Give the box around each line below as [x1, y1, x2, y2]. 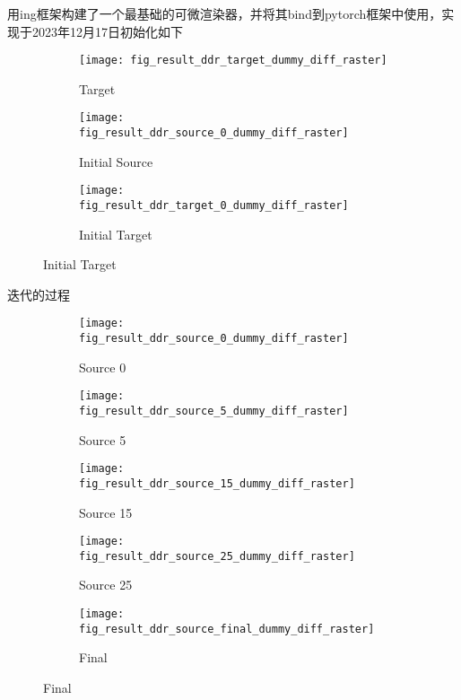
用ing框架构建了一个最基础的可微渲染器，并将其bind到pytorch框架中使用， [7, 4, 442, 22]
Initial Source [79, 152, 153, 171]
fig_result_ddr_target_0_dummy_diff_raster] [79, 199, 349, 212]
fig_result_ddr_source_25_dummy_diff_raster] [79, 549, 355, 563]
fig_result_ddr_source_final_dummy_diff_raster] [79, 622, 375, 635]
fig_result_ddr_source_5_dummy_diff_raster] [79, 405, 349, 417]
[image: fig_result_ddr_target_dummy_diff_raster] [79, 54, 387, 67]
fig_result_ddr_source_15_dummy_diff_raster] [79, 477, 355, 490]
